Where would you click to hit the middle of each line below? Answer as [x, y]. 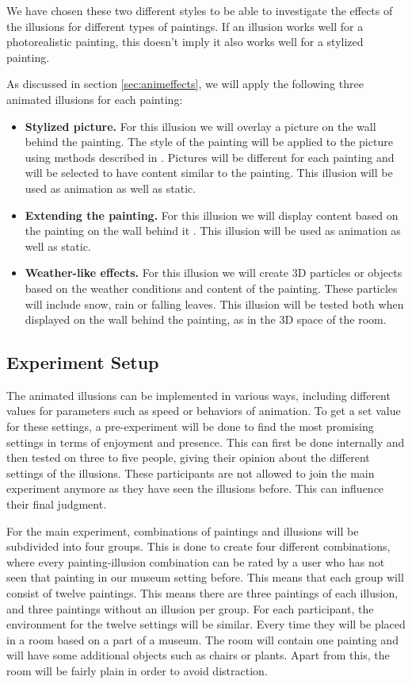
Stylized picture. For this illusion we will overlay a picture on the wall [200, 126]
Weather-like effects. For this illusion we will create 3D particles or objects [214, 273]
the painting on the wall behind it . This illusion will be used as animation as [213, 231]
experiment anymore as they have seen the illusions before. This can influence [195, 488]
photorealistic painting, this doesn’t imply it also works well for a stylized [185, 42]
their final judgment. [57, 504]
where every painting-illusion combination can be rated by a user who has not [196, 561]
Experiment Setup [83, 362]
